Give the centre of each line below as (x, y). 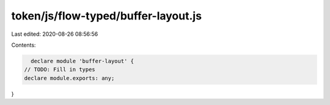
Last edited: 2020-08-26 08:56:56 (55, 34)
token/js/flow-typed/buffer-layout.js (106, 16)
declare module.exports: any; (69, 78)
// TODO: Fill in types (60, 69)
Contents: (24, 45)
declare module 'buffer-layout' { (82, 61)
